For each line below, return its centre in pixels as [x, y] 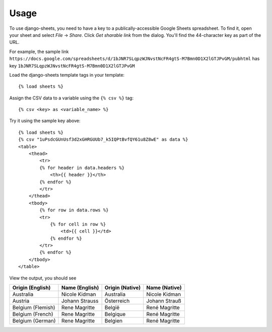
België [112, 308]
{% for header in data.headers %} [82, 168]
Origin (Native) [123, 288]
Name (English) [80, 288]
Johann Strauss [80, 301]
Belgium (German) [34, 321]
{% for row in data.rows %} [74, 210]
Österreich [117, 301]
